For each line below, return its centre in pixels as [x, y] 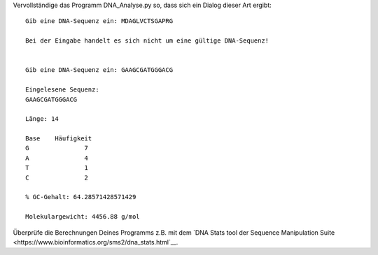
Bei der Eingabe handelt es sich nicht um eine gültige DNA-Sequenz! [147, 41]
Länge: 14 [42, 119]
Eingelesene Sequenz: [62, 90]
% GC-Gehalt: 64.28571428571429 [81, 197]
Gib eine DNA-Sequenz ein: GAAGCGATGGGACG [99, 70]
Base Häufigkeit [59, 139]
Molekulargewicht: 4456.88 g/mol [83, 217]
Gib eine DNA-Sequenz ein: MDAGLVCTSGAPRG [99, 21]
